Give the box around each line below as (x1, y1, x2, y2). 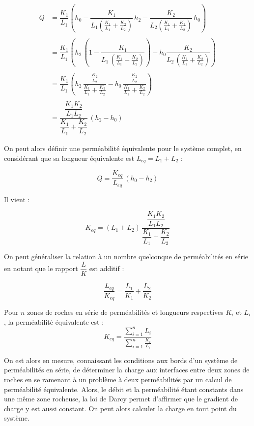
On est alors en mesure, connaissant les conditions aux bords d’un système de (4, 355, 238, 365)
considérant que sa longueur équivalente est (4, 152, 135, 163)
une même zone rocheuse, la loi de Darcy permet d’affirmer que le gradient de (4, 394, 238, 404)
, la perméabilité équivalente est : (4, 316, 104, 327)
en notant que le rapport (4, 263, 78, 274)
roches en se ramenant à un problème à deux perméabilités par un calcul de (4, 374, 232, 384)
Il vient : (4, 194, 30, 204)
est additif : (89, 263, 124, 274)
